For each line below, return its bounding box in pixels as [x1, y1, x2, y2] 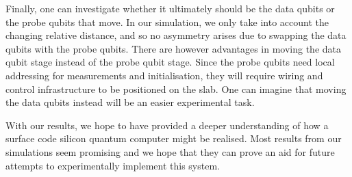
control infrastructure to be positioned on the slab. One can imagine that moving [5, 81, 347, 96]
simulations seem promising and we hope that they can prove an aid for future [5, 144, 335, 159]
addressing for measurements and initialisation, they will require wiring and [5, 68, 323, 82]
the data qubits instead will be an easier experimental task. [5, 95, 255, 109]
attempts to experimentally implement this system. [5, 158, 220, 172]
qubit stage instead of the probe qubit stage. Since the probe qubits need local [5, 55, 335, 69]
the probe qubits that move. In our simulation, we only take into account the [5, 14, 329, 29]
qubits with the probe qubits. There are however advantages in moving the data [5, 41, 341, 55]
